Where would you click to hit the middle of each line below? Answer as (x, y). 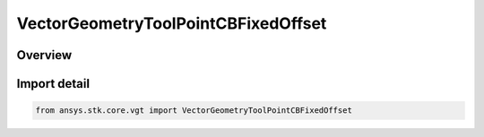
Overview (44, 55)
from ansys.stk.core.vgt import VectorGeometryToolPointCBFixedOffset (194, 111)
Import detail (53, 84)
